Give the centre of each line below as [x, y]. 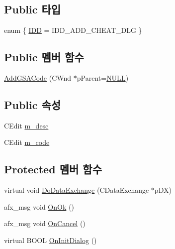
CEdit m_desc [26, 125]
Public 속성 [33, 104]
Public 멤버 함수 [44, 57]
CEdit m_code [27, 142]
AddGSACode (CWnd [38, 78]
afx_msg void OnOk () [39, 206]
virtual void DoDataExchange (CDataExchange [77, 190]
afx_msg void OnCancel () [45, 223]
